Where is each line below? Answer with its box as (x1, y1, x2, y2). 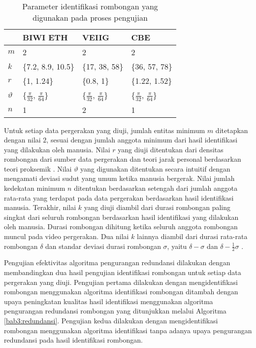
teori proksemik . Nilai (4, 163, 72, 174)
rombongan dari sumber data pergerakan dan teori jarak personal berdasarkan (4, 154, 241, 164)
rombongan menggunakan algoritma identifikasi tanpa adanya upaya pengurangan (4, 325, 252, 335)
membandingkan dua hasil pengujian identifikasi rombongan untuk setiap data (4, 267, 241, 278)
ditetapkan (215, 125, 248, 135)
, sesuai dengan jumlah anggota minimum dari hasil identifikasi (46, 135, 238, 145)
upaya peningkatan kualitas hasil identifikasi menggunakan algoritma (4, 296, 213, 306)
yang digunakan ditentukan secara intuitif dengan (80, 163, 230, 174)
